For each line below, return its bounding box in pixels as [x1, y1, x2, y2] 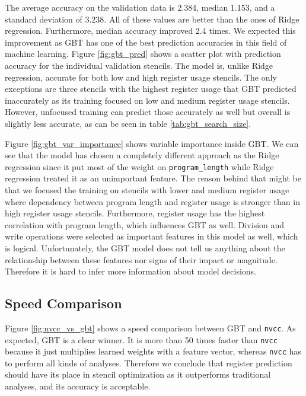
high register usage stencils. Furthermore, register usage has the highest [5, 207, 265, 219]
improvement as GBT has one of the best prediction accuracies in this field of [5, 36, 287, 48]
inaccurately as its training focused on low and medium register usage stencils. [5, 94, 290, 106]
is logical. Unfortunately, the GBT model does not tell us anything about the [5, 241, 285, 254]
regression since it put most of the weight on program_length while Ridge [5, 160, 274, 173]
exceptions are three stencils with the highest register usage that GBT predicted [5, 82, 297, 95]
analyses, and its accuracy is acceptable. [5, 380, 151, 392]
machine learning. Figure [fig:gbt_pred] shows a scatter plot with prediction [5, 47, 281, 60]
